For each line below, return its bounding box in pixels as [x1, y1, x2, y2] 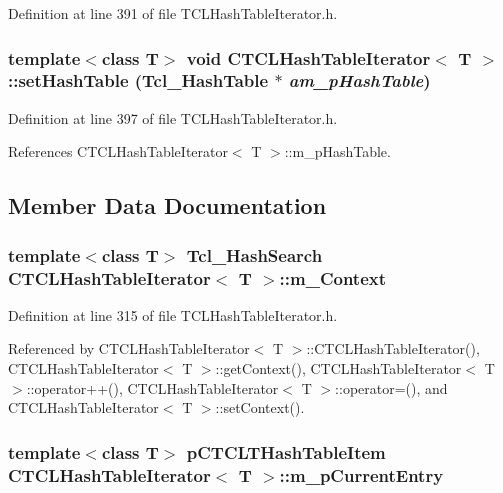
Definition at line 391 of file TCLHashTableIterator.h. [8, 3, 338, 23]
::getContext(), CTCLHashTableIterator [215, 358, 462, 379]
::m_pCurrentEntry [279, 462, 444, 487]
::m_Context [279, 265, 387, 290]
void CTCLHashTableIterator [186, 45, 431, 70]
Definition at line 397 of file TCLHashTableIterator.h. [8, 107, 338, 128]
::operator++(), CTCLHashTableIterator [26, 377, 279, 398]
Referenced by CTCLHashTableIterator [8, 338, 250, 359]
